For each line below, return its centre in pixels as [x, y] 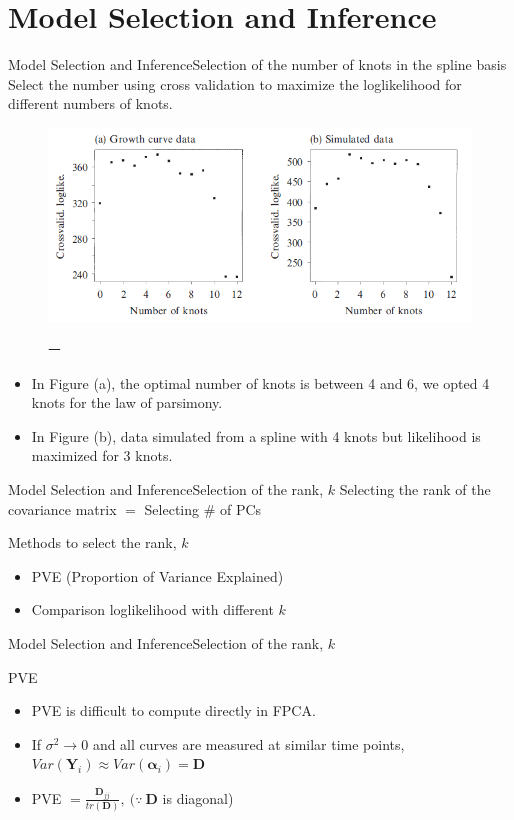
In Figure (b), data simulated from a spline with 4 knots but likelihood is [256, 435]
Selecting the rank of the [415, 489]
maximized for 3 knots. [102, 455]
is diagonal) [198, 797]
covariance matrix [62, 508]
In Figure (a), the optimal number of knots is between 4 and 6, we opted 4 [260, 382]
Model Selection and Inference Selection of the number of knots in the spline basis [257, 64]
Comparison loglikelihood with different [152, 609]
